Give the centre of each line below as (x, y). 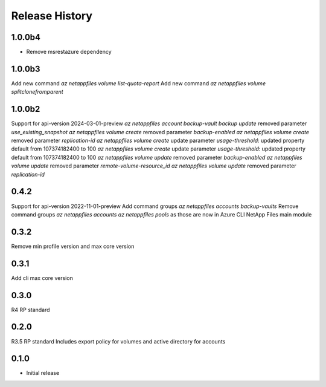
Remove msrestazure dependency (69, 52)
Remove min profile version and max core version (73, 246)
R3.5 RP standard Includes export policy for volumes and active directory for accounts (118, 341)
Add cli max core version (42, 278)
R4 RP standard (31, 310)
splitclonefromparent (37, 92)
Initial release (43, 373)
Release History (52, 16)
